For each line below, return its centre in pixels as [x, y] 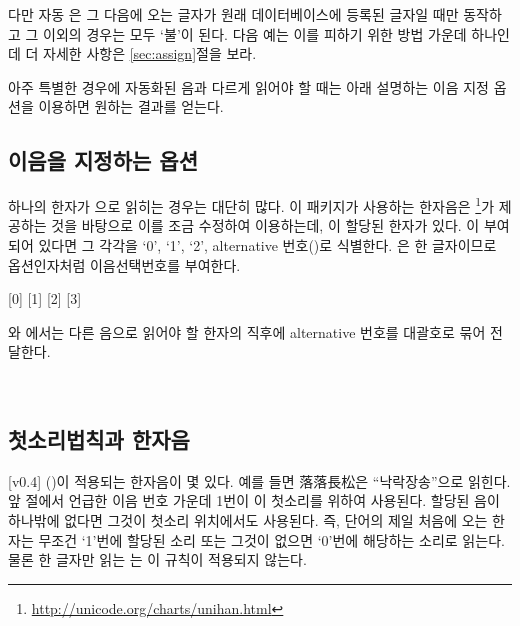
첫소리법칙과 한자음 [99, 438]
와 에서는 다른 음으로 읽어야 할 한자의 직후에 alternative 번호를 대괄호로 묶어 [247, 331]
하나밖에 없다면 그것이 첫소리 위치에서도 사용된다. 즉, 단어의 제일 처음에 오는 [248, 519]
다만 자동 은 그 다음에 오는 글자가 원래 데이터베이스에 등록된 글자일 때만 [233, 14]
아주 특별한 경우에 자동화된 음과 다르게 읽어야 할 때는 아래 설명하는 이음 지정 [248, 86]
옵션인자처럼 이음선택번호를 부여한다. [124, 264]
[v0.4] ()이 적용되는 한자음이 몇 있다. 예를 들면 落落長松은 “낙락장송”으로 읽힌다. [259, 480]
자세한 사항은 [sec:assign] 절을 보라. [150, 53]
